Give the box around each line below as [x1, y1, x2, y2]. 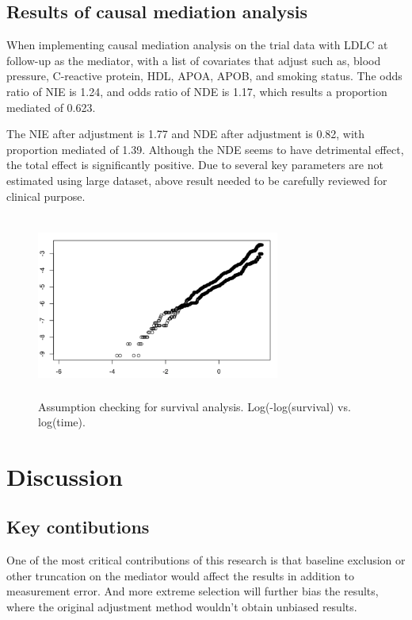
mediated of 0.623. [6, 98, 96, 115]
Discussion [6, 460, 123, 492]
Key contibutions [6, 514, 150, 539]
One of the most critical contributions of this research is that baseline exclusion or [6, 552, 406, 568]
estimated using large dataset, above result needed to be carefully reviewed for [6, 171, 387, 188]
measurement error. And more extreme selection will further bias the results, [6, 583, 379, 599]
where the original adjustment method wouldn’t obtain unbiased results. [6, 599, 357, 615]
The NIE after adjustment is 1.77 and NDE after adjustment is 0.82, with [6, 125, 365, 142]
